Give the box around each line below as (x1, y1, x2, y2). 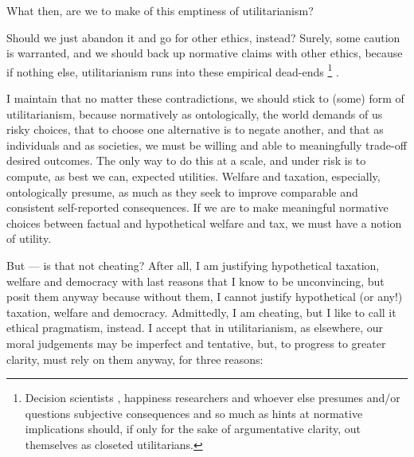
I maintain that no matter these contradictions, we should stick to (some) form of (6, 90, 404, 107)
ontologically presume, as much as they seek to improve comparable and (6, 183, 358, 200)
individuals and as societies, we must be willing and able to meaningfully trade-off (6, 136, 407, 153)
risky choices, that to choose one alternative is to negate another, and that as (6, 121, 384, 138)
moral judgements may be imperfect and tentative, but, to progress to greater (6, 334, 386, 351)
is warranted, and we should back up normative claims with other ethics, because (6, 45, 403, 61)
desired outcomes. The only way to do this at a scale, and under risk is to (6, 152, 366, 169)
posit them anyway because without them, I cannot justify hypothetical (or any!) (6, 288, 403, 305)
